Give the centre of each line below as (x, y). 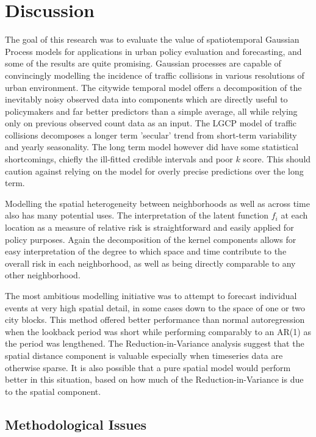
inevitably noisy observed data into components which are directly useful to (146, 99)
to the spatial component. (53, 391)
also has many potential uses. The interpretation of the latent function (137, 215)
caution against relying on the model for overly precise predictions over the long (154, 171)
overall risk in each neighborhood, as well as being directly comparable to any (150, 263)
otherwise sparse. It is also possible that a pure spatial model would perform (148, 367)
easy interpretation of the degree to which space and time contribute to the (146, 251)
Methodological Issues (76, 424)
